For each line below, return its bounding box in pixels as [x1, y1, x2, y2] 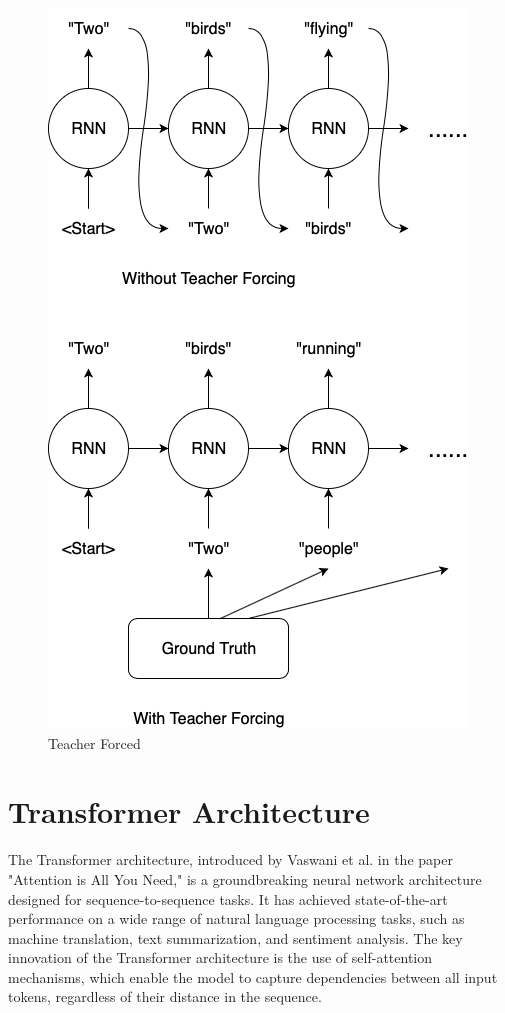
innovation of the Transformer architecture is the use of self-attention [8, 947, 433, 968]
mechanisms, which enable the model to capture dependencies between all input [8, 966, 498, 987]
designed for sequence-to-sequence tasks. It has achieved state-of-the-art [8, 888, 448, 909]
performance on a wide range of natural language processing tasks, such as [8, 908, 465, 929]
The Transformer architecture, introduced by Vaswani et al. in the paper [8, 849, 453, 870]
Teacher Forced [48, 732, 141, 753]
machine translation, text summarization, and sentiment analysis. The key [8, 927, 463, 948]
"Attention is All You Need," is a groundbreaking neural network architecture [8, 868, 482, 889]
